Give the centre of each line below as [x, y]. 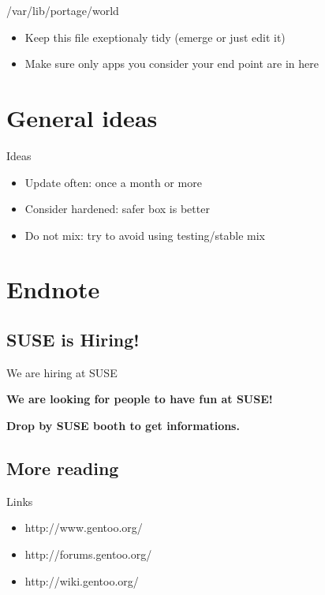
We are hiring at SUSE [62, 372]
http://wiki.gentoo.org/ [82, 580]
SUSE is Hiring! [73, 340]
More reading [63, 468]
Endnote [53, 289]
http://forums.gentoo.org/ [88, 554]
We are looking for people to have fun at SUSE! [140, 399]
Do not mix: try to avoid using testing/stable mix [145, 235]
